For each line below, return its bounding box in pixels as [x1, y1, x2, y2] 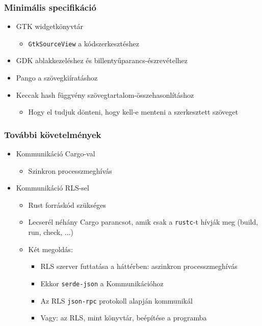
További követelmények [4, 128, 101, 141]
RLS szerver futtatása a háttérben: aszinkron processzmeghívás [40, 261, 238, 271]
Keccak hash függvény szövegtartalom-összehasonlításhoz [16, 89, 194, 100]
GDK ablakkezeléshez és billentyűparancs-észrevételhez [16, 55, 188, 66]
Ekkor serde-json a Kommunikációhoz [40, 278, 164, 288]
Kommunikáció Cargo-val [16, 148, 95, 159]
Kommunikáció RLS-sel [16, 182, 89, 193]
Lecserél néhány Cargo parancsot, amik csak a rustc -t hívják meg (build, [28, 216, 258, 227]
